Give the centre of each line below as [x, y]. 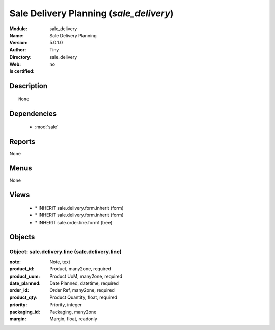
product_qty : [23, 297]
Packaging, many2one [73, 312]
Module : [18, 29]
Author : [18, 50]
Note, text [60, 262]
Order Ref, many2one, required [82, 290]
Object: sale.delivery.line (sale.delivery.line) [65, 252]
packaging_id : [25, 312]
